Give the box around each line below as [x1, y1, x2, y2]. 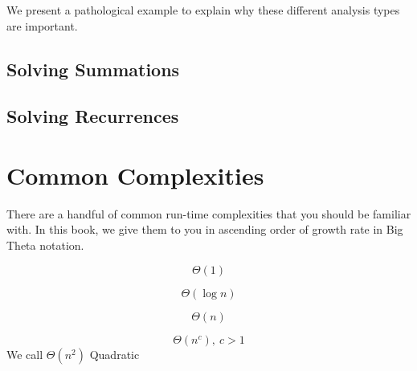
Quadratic [89, 345, 140, 362]
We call [6, 345, 43, 362]
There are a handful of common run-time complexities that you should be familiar [6, 205, 411, 222]
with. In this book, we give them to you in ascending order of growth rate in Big [6, 221, 403, 238]
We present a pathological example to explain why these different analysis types [6, 2, 400, 18]
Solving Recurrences [6, 104, 179, 128]
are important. [6, 17, 78, 34]
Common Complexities [6, 158, 264, 191]
